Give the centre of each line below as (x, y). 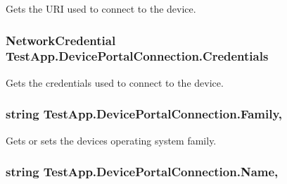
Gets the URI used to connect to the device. (101, 8)
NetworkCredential (61, 40)
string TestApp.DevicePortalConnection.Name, (142, 172)
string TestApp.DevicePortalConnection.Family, (144, 114)
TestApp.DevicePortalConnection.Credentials (137, 56)
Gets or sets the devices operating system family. (111, 140)
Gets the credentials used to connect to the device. (115, 82)
